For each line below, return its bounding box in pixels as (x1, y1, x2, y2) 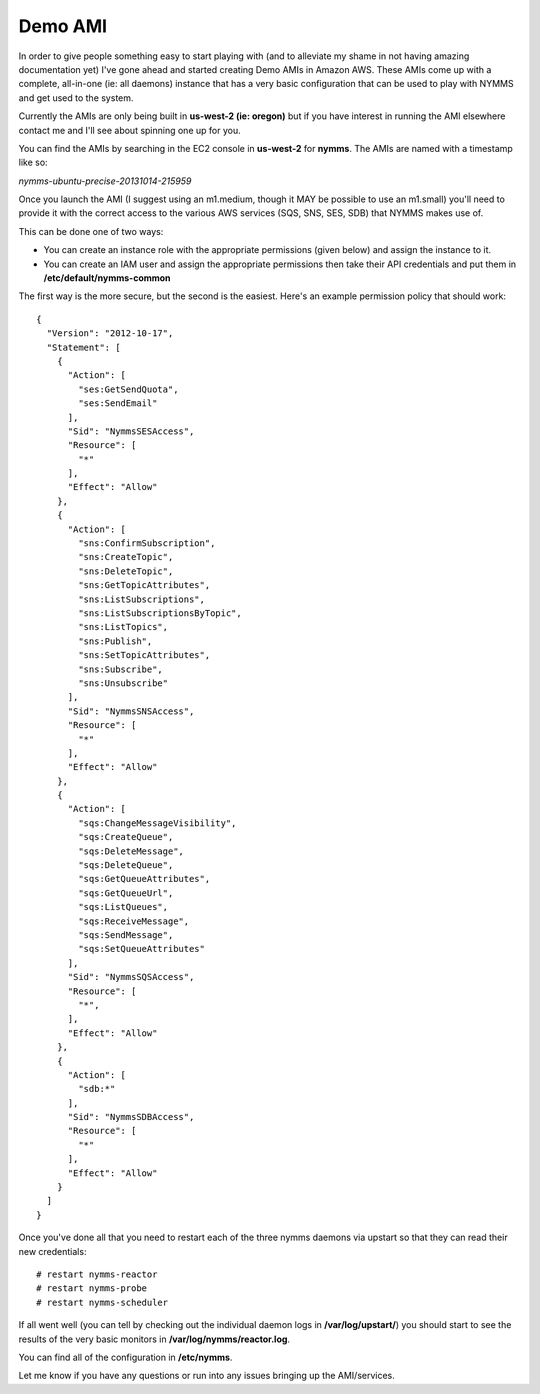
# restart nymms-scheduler (36, 1296, 169, 1308)
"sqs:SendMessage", (78, 929, 174, 940)
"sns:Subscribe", (78, 663, 164, 675)
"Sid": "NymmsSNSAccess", (67, 705, 195, 717)
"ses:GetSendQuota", (78, 383, 179, 395)
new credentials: (18, 1245, 87, 1257)
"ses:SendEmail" (78, 398, 158, 409)
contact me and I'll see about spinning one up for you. (18, 124, 241, 136)
